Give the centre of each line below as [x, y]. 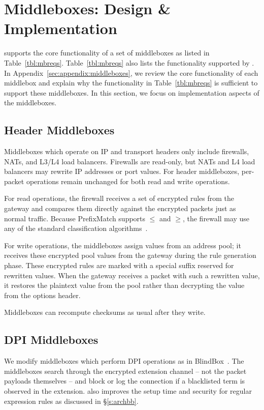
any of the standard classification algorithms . [76, 228]
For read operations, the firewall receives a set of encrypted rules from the [119, 198]
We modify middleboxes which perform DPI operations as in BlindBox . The [124, 361]
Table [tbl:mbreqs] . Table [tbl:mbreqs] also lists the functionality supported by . [129, 62]
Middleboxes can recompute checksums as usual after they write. [105, 312]
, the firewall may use [216, 218]
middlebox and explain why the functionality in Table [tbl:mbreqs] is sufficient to [131, 83]
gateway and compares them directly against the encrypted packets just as [120, 208]
